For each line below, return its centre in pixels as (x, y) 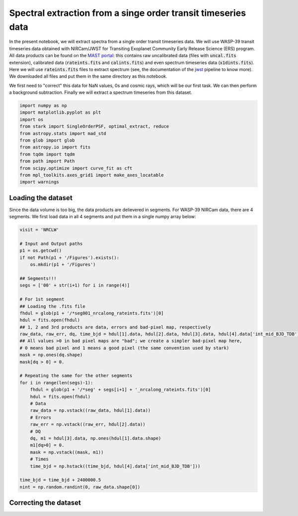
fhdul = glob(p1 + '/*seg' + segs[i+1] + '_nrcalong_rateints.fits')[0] (120, 390)
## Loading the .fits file (52, 306)
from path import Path (47, 161)
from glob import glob (47, 141)
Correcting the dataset (45, 503)
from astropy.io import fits (55, 147)
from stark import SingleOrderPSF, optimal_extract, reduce (94, 126)
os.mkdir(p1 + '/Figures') (63, 265)
